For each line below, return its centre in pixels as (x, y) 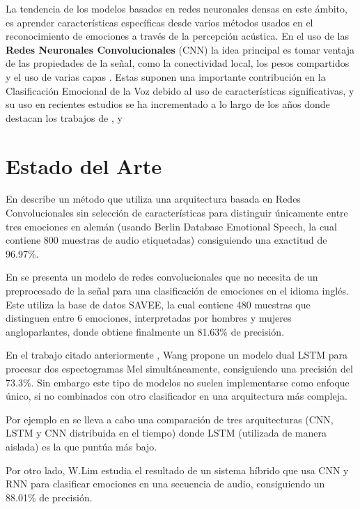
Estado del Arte (84, 165)
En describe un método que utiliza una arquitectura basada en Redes (153, 199)
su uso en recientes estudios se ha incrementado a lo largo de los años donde (168, 104)
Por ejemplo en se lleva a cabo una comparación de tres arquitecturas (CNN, (170, 419)
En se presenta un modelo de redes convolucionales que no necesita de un (162, 277)
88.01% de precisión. (49, 497)
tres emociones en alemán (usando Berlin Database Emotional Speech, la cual (171, 226)
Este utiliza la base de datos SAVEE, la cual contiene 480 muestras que (158, 304)
